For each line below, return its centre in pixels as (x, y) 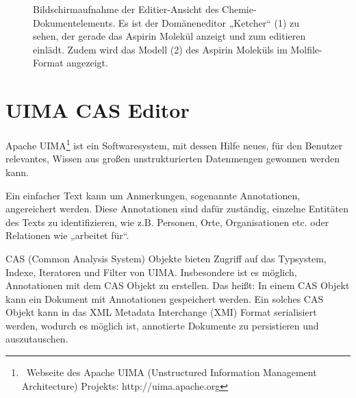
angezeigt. (87, 63)
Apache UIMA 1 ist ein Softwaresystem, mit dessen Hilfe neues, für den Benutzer (174, 144)
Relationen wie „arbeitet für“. (67, 235)
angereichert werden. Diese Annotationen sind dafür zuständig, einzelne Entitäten (177, 209)
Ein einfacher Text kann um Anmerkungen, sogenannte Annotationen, (153, 195)
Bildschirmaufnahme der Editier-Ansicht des (126, 9)
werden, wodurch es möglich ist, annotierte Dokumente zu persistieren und (162, 325)
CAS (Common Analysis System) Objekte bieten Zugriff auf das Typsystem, (166, 258)
